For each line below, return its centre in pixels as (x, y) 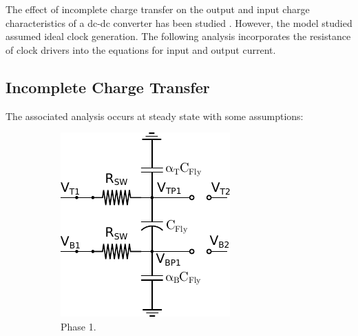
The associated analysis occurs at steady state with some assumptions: (155, 116)
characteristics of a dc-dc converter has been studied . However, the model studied (179, 22)
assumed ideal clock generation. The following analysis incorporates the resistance (178, 36)
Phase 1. (78, 326)
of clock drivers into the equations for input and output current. (141, 49)
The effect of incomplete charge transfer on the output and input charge (158, 9)
